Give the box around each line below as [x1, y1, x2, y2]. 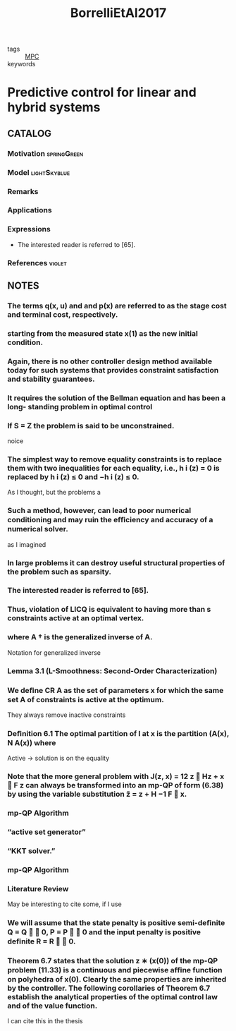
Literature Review [7, 884, 69, 893]
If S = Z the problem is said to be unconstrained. [7, 421, 175, 430]
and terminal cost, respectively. [7, 309, 118, 319]
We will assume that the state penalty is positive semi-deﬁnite [7, 918, 225, 928]
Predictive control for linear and [7, 85, 197, 100]
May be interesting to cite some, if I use [7, 900, 122, 908]
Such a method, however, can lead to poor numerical [7, 506, 192, 516]
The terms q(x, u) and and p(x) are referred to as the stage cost [7, 301, 227, 310]
